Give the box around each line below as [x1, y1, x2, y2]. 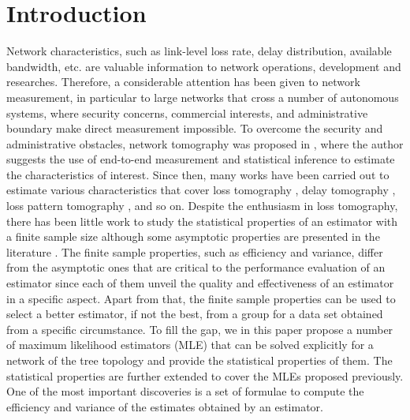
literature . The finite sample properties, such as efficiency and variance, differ [6, 243, 383, 260]
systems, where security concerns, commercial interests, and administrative [6, 104, 368, 121]
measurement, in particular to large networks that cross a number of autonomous [6, 88, 399, 105]
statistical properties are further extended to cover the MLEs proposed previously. [6, 367, 404, 384]
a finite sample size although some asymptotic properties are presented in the [6, 228, 380, 245]
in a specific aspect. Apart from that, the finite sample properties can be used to [6, 290, 396, 306]
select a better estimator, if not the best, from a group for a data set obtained [6, 306, 383, 322]
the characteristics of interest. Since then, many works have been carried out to [6, 166, 389, 182]
